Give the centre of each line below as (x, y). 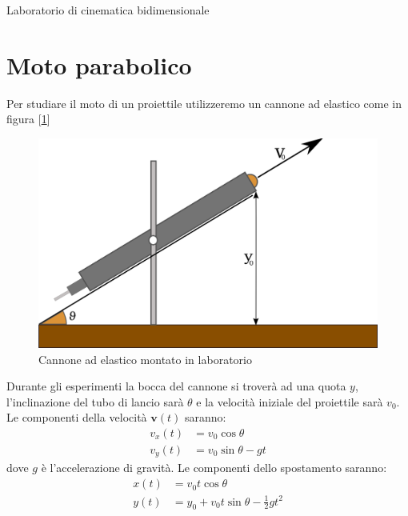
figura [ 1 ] (28, 119)
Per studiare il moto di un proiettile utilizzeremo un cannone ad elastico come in (204, 103)
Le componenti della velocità (77, 417)
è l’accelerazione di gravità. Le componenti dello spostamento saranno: (214, 468)
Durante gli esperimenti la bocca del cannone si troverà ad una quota (176, 386)
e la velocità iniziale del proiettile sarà (290, 401)
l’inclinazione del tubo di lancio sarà (95, 401)
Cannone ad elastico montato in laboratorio (145, 359)
